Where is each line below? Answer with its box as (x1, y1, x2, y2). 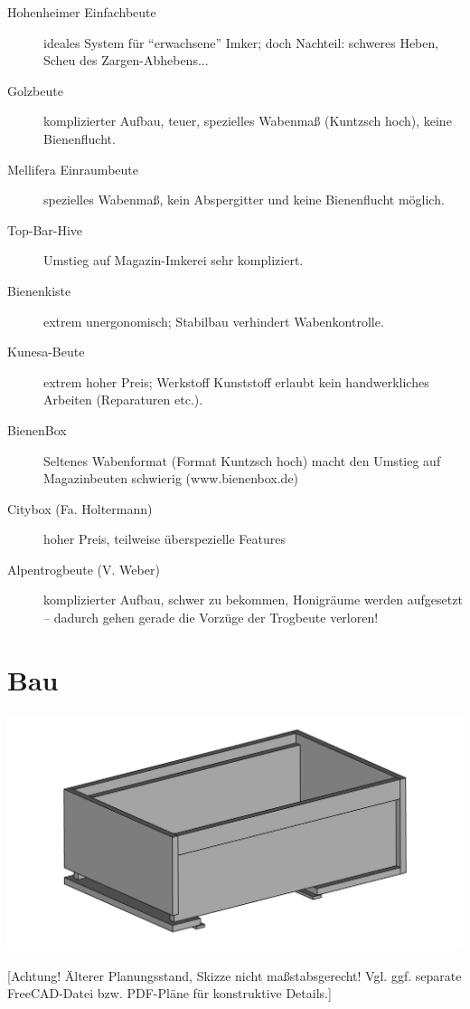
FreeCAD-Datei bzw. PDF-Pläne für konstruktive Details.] (7, 984, 332, 1003)
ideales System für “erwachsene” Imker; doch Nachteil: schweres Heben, (43, 33, 439, 52)
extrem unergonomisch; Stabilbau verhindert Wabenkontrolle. (43, 311, 384, 330)
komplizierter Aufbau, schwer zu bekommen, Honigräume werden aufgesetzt (43, 590, 463, 609)
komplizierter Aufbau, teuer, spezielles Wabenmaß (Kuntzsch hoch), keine (43, 111, 452, 130)
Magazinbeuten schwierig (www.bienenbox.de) (43, 469, 299, 488)
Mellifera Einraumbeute (7, 159, 138, 178)
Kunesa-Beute (7, 342, 85, 361)
